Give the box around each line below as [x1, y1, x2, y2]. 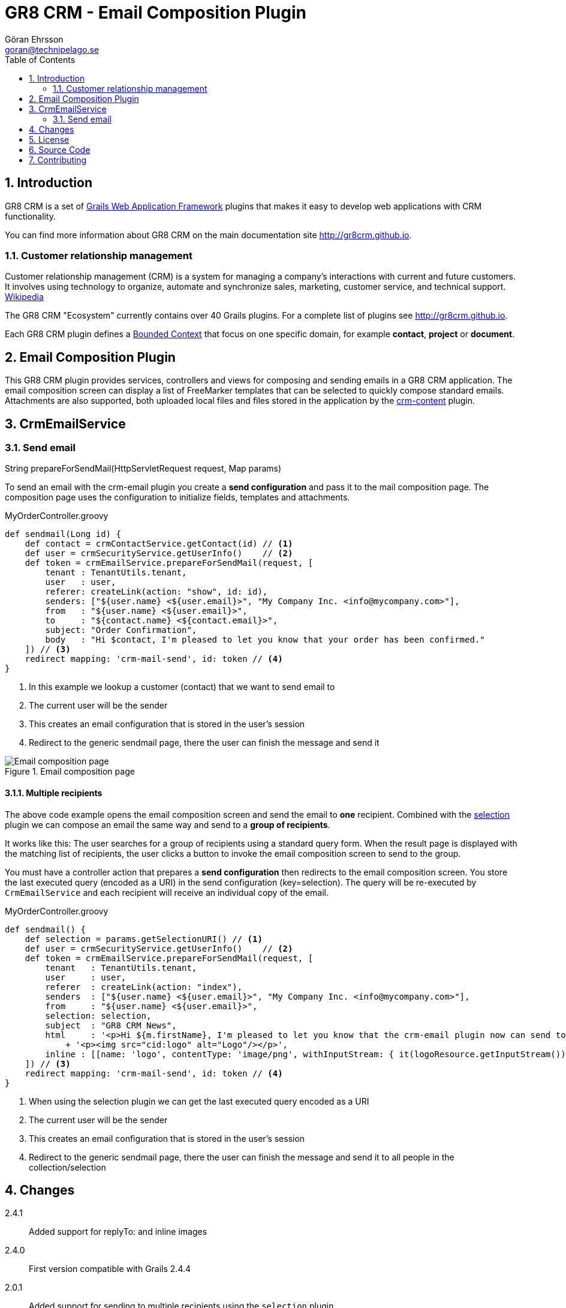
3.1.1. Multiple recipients [5, 788, 103, 799]
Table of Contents [5, 54, 76, 65]
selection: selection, [45, 1010, 152, 1021]
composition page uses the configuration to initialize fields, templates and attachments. [5, 492, 350, 503]
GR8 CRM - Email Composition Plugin [5, 2, 306, 23]
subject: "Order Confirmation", [45, 625, 197, 635]
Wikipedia [5, 292, 44, 302]
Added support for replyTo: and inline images [29, 1226, 207, 1237]
